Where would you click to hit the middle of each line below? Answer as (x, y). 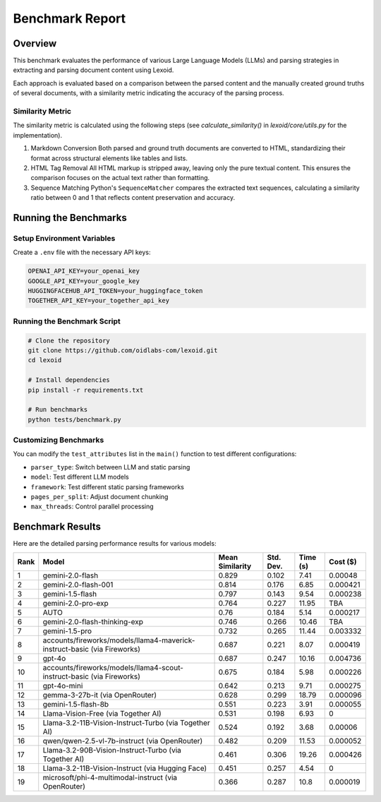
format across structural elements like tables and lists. (109, 158)
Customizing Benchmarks (59, 440)
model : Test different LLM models (80, 477)
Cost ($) (343, 561)
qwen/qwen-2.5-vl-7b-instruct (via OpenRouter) (123, 741)
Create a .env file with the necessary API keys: (82, 252)
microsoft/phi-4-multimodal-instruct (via (110, 777)
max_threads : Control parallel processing (92, 507)
